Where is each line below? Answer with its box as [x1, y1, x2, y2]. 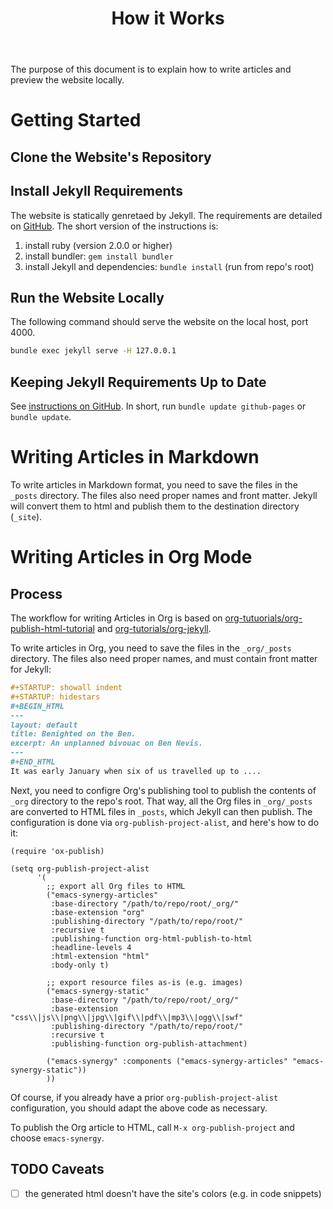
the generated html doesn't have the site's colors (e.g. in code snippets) [24, 1187, 322, 1199]
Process [10, 585, 63, 602]
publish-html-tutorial [10, 623, 96, 635]
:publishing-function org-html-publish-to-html [50, 933, 253, 944]
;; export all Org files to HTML [46, 881, 186, 891]
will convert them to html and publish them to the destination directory [10, 500, 300, 512]
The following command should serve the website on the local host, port [10, 316, 309, 328]
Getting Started [10, 109, 142, 132]
